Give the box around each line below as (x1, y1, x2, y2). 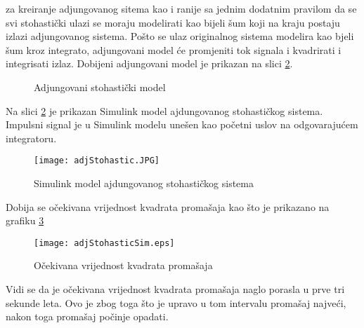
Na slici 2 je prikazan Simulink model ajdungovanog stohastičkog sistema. (6, 103, 323, 118)
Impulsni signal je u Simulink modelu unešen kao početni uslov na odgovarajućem (6, 117, 358, 132)
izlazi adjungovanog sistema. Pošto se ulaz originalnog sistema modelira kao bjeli (6, 29, 354, 43)
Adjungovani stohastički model (34, 79, 166, 94)
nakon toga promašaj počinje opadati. (6, 309, 169, 324)
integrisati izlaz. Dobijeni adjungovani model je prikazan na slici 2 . (6, 56, 293, 71)
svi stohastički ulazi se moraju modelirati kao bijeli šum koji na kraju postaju (6, 15, 340, 29)
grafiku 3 (6, 213, 44, 228)
